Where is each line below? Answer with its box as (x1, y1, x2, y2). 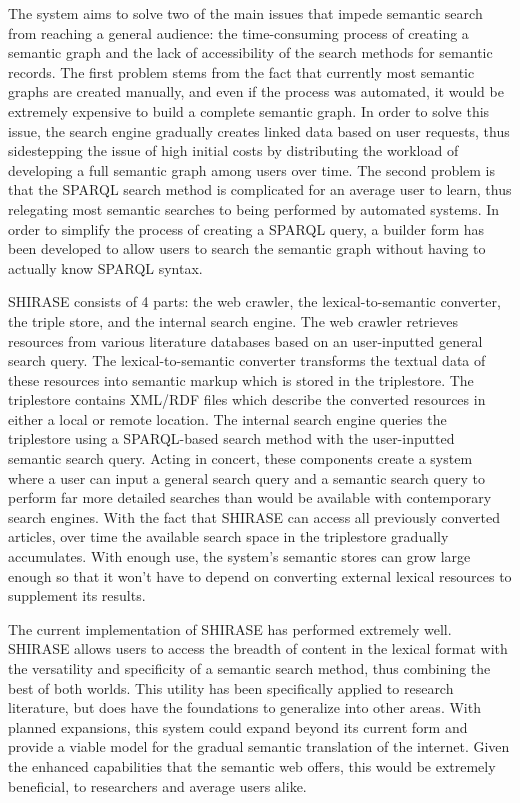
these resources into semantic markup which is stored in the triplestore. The (8, 369, 474, 390)
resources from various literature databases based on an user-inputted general (8, 330, 483, 351)
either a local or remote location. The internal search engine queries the (8, 408, 447, 429)
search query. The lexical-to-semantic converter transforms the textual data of (8, 350, 486, 371)
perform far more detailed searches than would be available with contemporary (8, 487, 492, 508)
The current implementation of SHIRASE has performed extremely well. (8, 618, 452, 639)
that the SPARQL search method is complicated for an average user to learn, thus (8, 179, 512, 200)
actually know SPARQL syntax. (8, 257, 203, 278)
